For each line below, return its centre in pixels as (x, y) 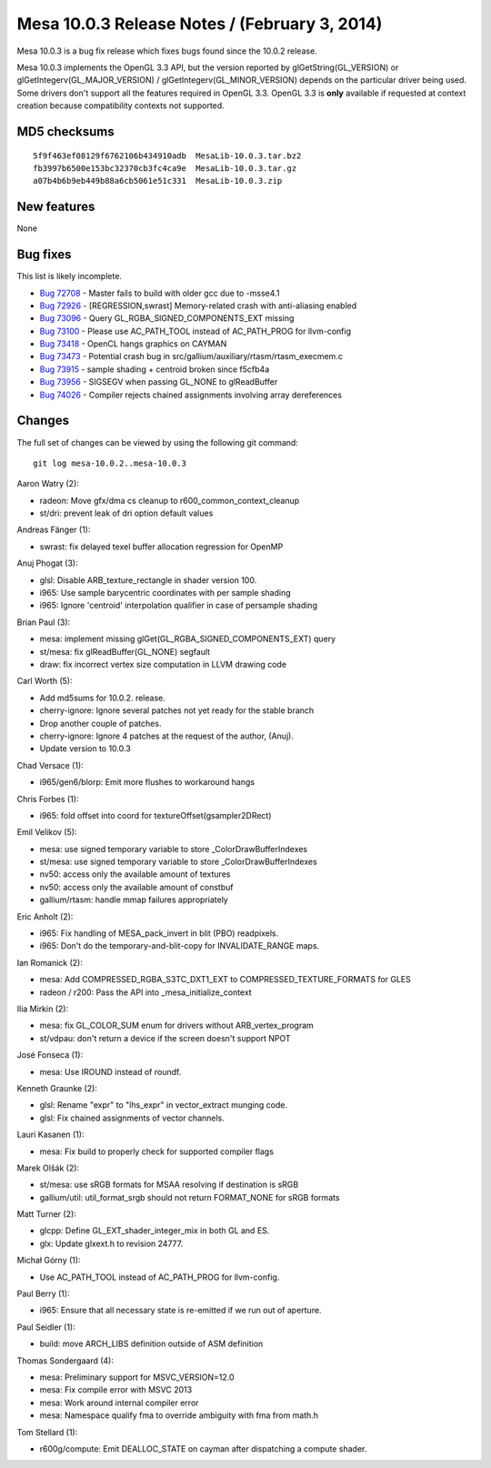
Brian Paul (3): (44, 622)
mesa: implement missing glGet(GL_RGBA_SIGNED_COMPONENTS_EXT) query (188, 639)
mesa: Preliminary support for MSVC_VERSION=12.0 (137, 1377)
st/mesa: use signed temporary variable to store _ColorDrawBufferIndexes (178, 862)
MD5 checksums (66, 131)
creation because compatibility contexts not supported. (120, 106)
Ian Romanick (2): (50, 962)
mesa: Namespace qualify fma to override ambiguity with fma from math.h (179, 1415)
